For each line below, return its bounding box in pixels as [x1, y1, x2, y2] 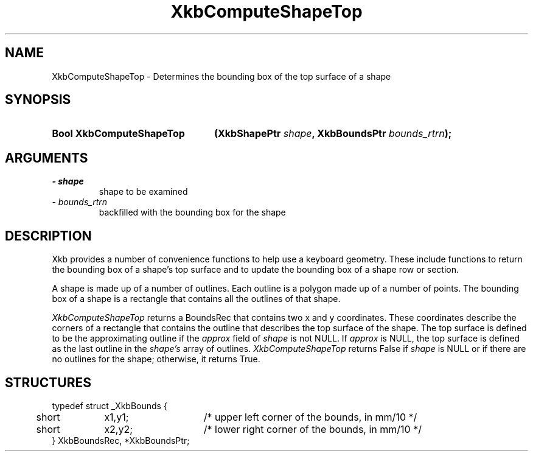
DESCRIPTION [5, 228, 92, 244]
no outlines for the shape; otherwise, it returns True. [52, 354, 260, 365]
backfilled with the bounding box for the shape [99, 207, 286, 218]
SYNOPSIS [5, 92, 71, 108]
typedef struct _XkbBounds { [52, 400, 167, 411]
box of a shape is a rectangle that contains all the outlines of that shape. [52, 293, 341, 304]
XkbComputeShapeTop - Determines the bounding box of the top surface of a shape [52, 71, 391, 82]
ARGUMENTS [5, 150, 88, 166]
